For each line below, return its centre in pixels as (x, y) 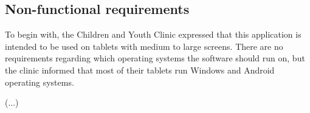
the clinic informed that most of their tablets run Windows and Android (140, 70)
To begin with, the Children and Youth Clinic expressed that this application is (153, 34)
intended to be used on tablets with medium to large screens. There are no (144, 46)
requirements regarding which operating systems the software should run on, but (155, 58)
